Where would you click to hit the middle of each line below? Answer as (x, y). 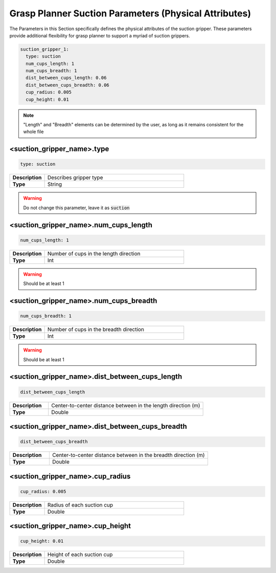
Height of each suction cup (80, 555)
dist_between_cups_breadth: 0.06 (67, 85)
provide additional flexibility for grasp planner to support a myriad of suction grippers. (100, 35)
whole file (33, 132)
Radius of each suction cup (80, 505)
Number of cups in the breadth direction (96, 329)
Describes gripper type (75, 178)
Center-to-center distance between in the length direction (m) (126, 405)
